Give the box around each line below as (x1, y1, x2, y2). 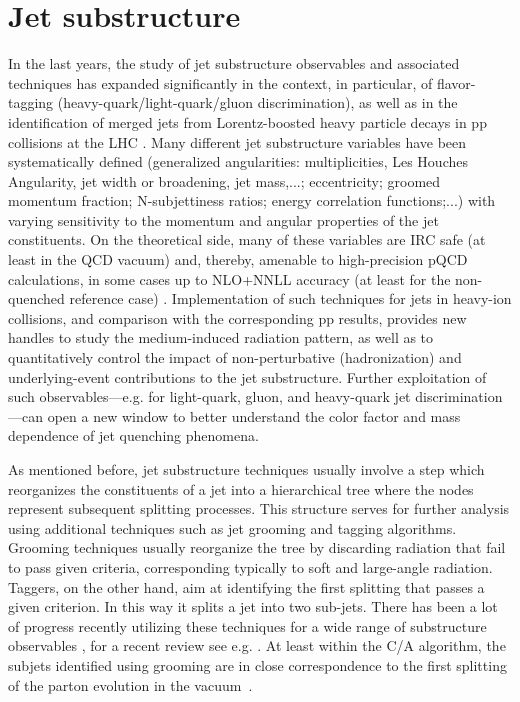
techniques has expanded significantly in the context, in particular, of (8, 72, 433, 93)
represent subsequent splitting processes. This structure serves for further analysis (8, 498, 510, 519)
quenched (8, 288, 65, 309)
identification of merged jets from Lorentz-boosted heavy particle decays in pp (8, 111, 487, 132)
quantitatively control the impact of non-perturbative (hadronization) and (8, 347, 462, 368)
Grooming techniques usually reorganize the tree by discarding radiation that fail (8, 537, 506, 558)
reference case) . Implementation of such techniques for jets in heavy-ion (69, 288, 512, 309)
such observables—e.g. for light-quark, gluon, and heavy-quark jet (8, 386, 411, 407)
